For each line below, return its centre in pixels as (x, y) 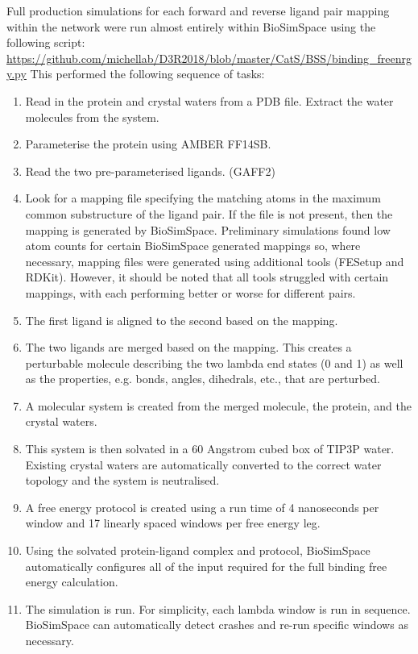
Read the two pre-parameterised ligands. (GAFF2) (150, 171)
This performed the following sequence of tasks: (147, 74)
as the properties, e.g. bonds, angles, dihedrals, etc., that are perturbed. (203, 379)
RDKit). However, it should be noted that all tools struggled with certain (207, 277)
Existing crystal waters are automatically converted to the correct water (203, 464)
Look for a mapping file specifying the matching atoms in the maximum (203, 198)
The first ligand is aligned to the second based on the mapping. (182, 320)
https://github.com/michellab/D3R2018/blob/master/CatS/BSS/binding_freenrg (209, 58)
